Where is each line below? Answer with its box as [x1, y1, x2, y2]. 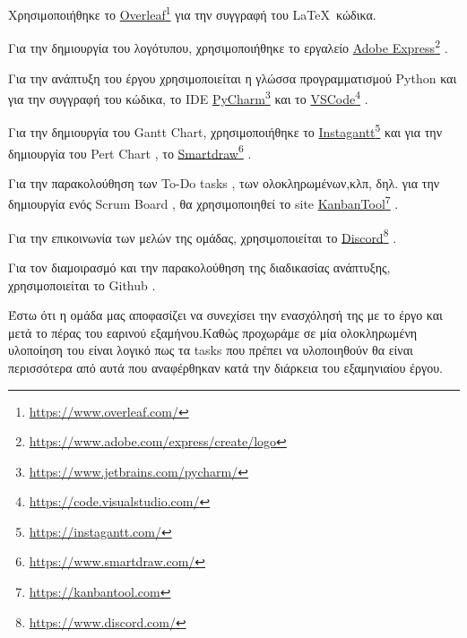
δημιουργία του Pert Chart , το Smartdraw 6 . [8, 141, 252, 162]
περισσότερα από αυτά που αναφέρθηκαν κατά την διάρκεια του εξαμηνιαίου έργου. [8, 358, 443, 376]
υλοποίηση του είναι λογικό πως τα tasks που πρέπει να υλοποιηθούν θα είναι [8, 341, 413, 359]
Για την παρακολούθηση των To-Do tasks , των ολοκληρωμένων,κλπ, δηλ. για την [8, 173, 440, 192]
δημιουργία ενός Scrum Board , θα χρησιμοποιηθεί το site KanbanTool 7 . [8, 192, 399, 213]
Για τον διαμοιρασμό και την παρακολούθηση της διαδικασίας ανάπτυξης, [8, 257, 391, 276]
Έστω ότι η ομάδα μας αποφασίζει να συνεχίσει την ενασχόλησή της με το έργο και [8, 306, 443, 324]
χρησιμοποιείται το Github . [8, 275, 156, 294]
